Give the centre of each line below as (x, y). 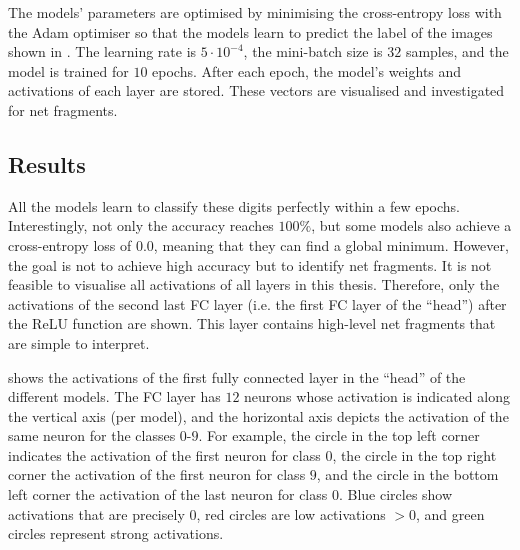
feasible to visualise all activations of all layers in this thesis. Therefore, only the (254, 284)
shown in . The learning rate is (102, 51)
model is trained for (68, 70)
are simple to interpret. (79, 342)
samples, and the (457, 51)
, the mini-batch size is (313, 51)
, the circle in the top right (414, 454)
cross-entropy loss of (70, 244)
